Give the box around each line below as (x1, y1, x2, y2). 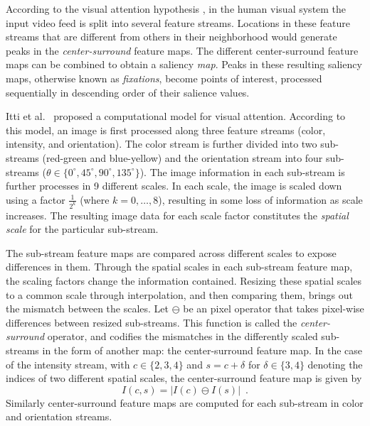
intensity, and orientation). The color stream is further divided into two (6, 136, 317, 151)
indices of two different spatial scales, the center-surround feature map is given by (6, 371, 362, 386)
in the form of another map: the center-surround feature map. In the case (42, 342, 363, 357)
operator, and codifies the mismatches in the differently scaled (47, 329, 318, 344)
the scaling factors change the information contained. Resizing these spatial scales (6, 273, 362, 288)
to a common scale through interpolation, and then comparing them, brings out (6, 287, 354, 302)
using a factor (6, 192, 65, 207)
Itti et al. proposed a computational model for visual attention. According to (6, 109, 346, 124)
